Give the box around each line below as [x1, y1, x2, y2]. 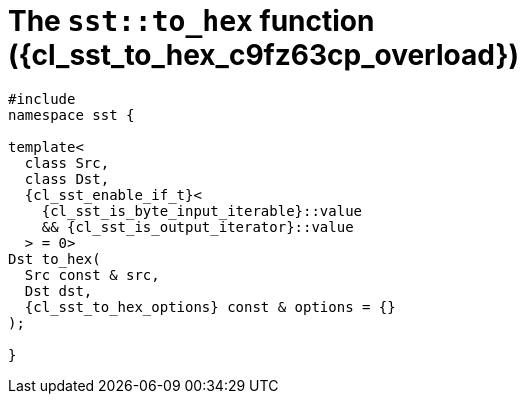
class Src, [24, 154, 110, 171]
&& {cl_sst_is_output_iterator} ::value [41, 218, 354, 235]
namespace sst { [8, 106, 135, 123]
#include [8, 90, 76, 107]
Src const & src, [24, 266, 160, 283]
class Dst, [24, 170, 110, 187]
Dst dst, [24, 282, 93, 299]
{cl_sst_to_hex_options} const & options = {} [24, 298, 396, 315]
